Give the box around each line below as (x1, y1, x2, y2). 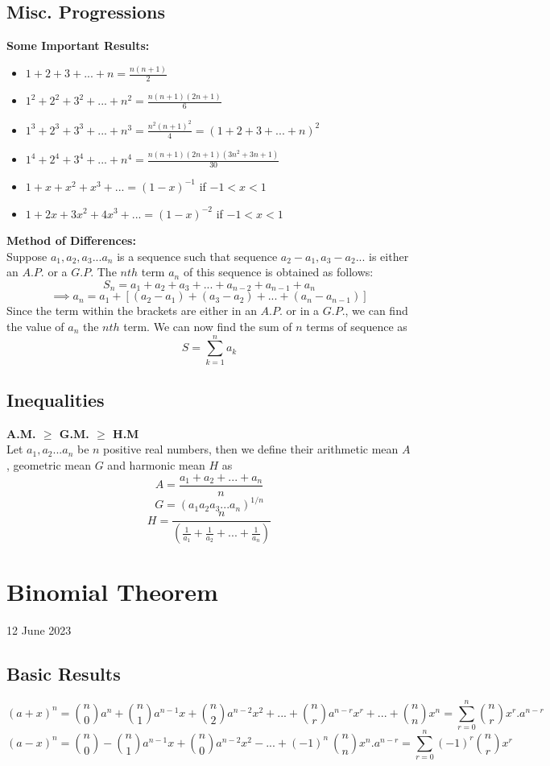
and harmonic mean (107, 457, 205, 474)
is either (369, 247, 409, 264)
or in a (286, 302, 320, 319)
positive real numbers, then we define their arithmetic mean (103, 441, 399, 458)
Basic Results (6, 661, 121, 686)
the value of (6, 317, 64, 334)
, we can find (345, 302, 408, 319)
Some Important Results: (6, 37, 150, 54)
